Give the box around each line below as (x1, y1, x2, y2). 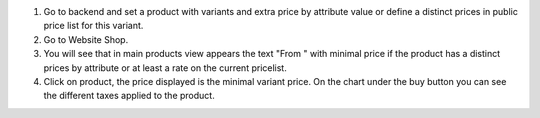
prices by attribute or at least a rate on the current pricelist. (43, 61, 287, 74)
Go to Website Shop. (43, 33, 129, 45)
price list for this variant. (43, 20, 144, 32)
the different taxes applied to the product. (43, 90, 215, 102)
